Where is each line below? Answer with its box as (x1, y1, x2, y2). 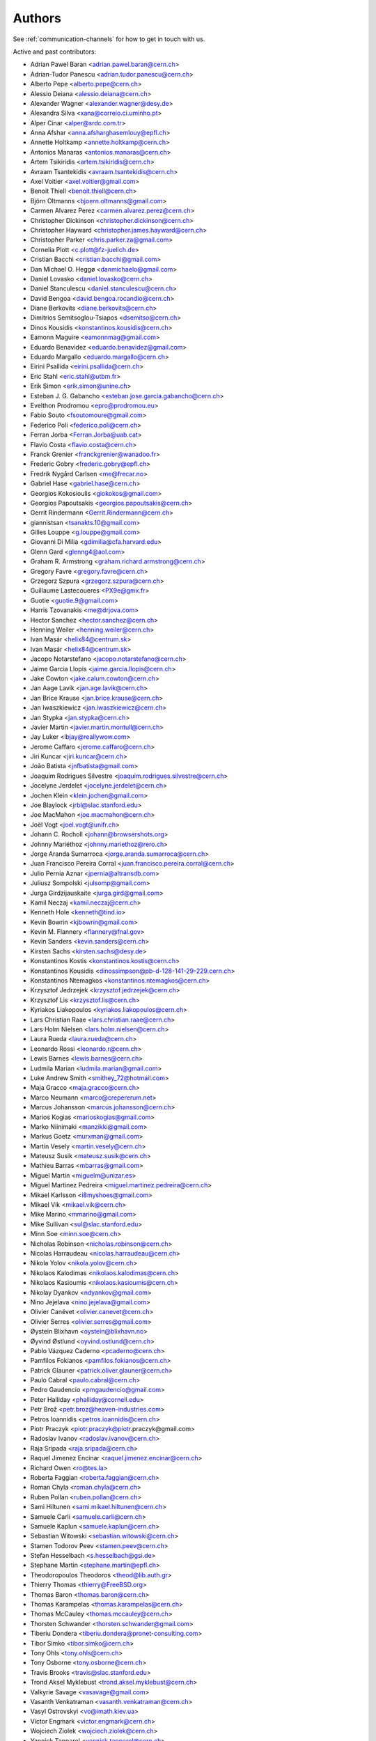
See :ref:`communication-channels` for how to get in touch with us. (13, 35, 205, 43)
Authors (13, 10, 62, 26)
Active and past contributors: (13, 47, 97, 56)
